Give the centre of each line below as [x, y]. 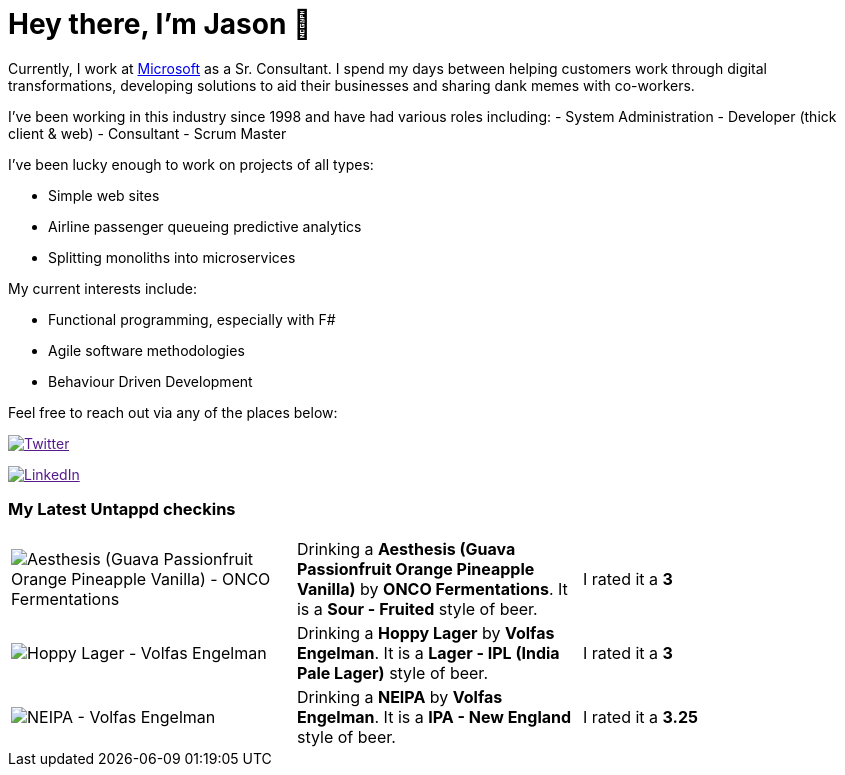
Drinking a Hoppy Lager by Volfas [425, 632]
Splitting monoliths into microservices [172, 257]
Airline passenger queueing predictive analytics [205, 226]
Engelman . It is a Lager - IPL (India [428, 652]
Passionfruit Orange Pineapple [415, 568]
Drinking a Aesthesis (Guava [406, 548]
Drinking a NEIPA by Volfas [399, 696]
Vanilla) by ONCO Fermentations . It [432, 588]
